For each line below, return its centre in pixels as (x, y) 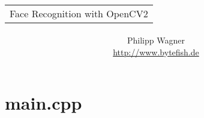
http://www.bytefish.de (156, 52)
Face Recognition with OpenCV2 (79, 14)
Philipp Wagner (156, 40)
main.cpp (43, 103)
